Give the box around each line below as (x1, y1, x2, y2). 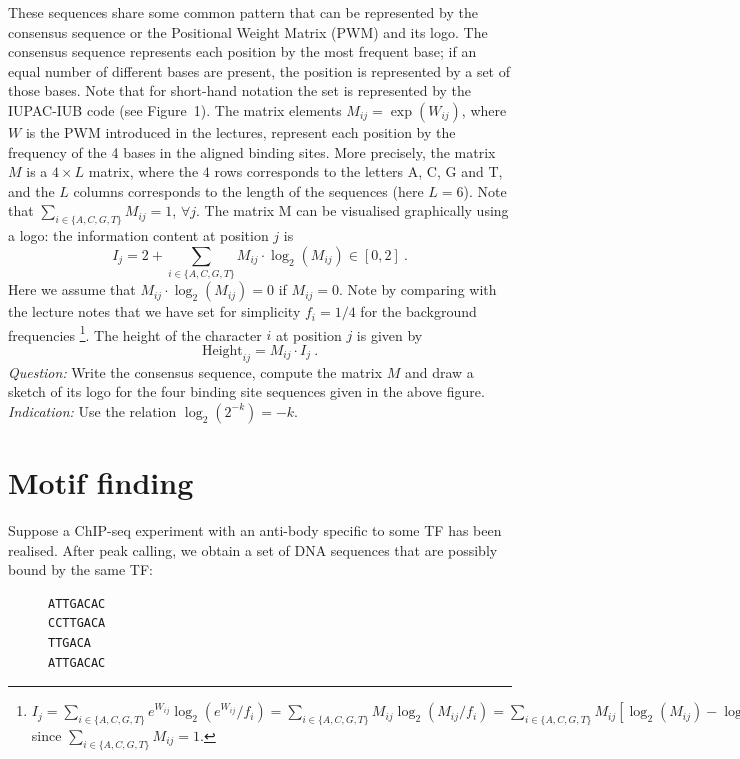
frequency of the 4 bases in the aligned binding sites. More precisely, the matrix (8, 141, 496, 162)
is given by (356, 324, 423, 345)
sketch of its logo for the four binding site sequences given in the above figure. (8, 381, 485, 402)
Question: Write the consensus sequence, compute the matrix (8, 361, 383, 382)
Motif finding (8, 462, 194, 503)
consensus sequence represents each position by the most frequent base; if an (8, 41, 477, 62)
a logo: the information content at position (8, 225, 269, 246)
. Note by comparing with (339, 279, 497, 300)
